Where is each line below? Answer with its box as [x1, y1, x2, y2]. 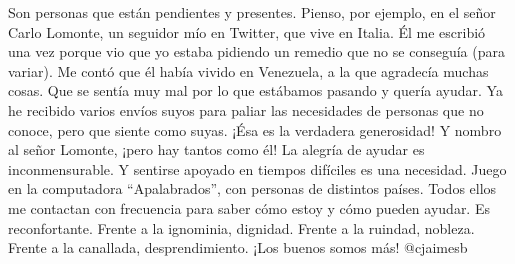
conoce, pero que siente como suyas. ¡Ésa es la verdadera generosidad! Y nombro [8, 119, 502, 140]
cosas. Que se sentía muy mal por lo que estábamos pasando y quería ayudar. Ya [8, 80, 503, 101]
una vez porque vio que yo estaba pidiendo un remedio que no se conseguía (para [8, 41, 505, 62]
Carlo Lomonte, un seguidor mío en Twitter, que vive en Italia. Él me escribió [8, 21, 486, 42]
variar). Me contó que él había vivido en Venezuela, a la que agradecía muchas [8, 60, 489, 81]
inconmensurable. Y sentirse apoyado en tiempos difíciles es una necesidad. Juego [8, 158, 507, 179]
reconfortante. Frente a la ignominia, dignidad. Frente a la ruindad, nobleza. [8, 217, 475, 238]
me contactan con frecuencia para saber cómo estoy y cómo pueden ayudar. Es [8, 197, 490, 218]
